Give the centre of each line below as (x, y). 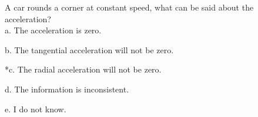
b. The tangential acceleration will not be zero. (89, 49)
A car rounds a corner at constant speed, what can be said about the (129, 7)
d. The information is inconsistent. (67, 89)
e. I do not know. (36, 109)
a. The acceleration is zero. (53, 30)
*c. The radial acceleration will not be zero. (83, 69)
